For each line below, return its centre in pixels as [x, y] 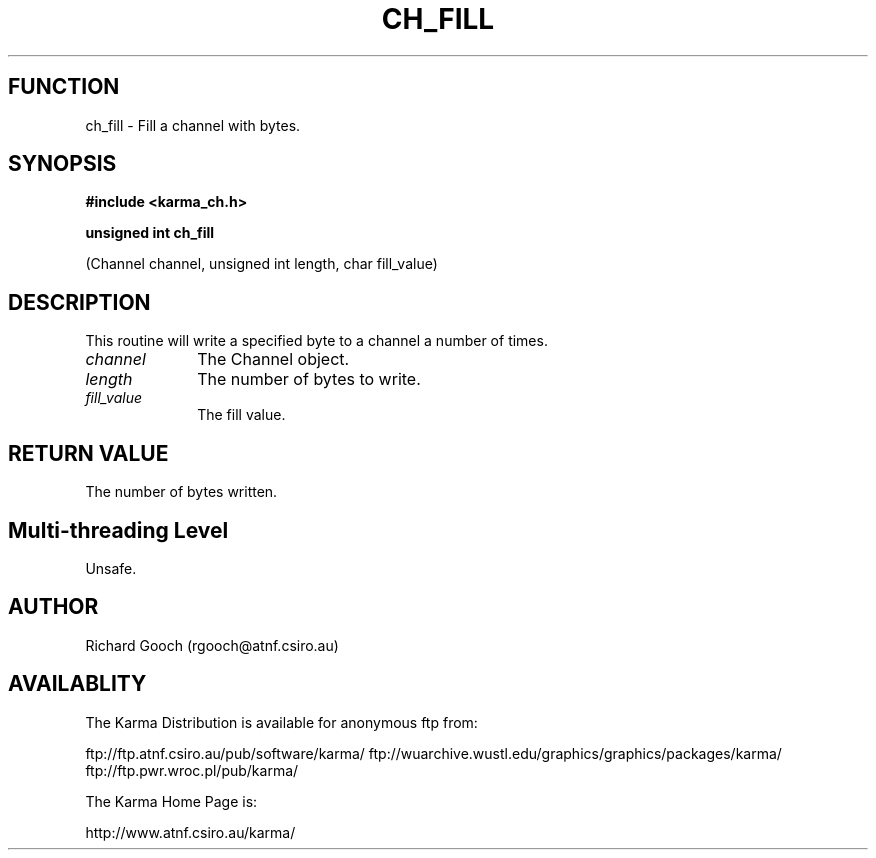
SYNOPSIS [62, 164]
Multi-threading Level [118, 530]
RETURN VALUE [88, 453]
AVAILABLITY [77, 684]
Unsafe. [111, 568]
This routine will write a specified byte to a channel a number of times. [316, 341]
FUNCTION [64, 87]
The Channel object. [273, 359]
